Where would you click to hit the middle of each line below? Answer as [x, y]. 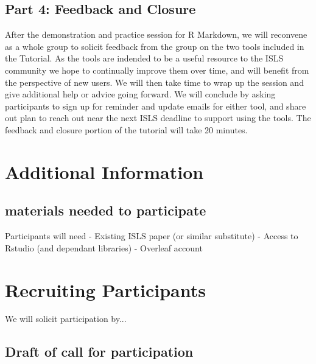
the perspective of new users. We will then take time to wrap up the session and [154, 82]
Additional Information [104, 171]
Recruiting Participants [105, 289]
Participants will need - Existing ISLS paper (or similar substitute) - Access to [152, 236]
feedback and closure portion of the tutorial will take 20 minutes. [126, 129]
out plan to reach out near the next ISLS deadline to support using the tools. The [158, 118]
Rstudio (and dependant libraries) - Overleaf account [104, 247]
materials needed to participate [106, 210]
